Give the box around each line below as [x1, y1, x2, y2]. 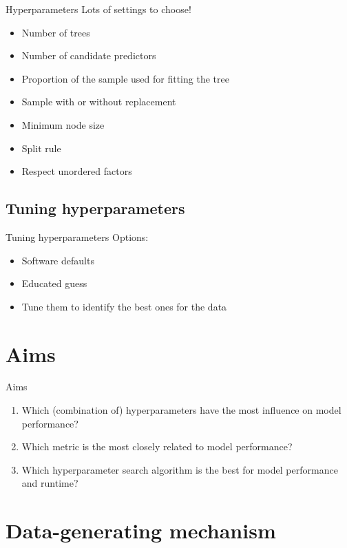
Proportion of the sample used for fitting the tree [21, 71, 229, 85]
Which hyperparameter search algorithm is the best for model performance [21, 462, 338, 476]
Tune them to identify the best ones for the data [21, 299, 227, 313]
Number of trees [21, 25, 90, 39]
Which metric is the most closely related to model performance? [21, 439, 293, 454]
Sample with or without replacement [21, 94, 176, 109]
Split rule [21, 140, 61, 155]
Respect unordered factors [21, 164, 132, 178]
